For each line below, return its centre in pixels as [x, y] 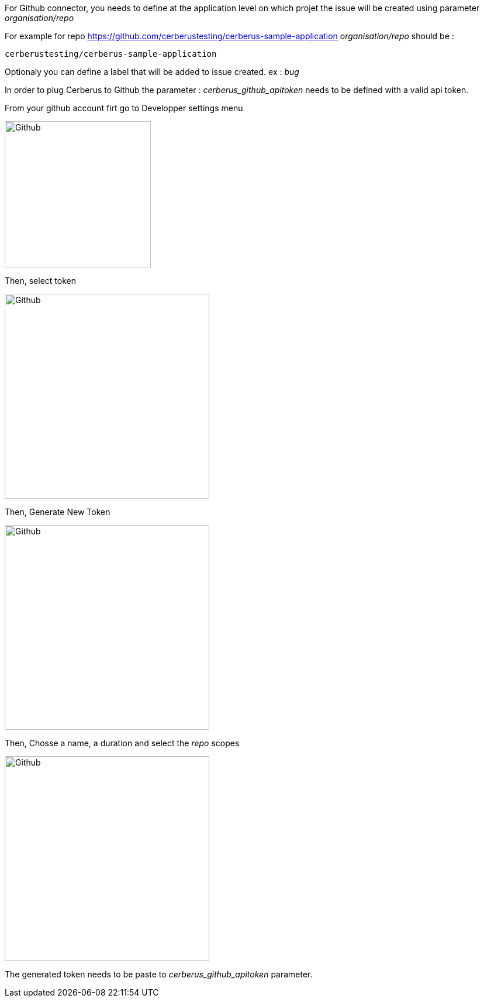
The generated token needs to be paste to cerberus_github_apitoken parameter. [159, 974]
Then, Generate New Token [58, 512]
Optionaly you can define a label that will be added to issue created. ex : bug [152, 72]
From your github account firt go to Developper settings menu [124, 108]
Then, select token [40, 281]
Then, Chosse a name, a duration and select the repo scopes [122, 743]
